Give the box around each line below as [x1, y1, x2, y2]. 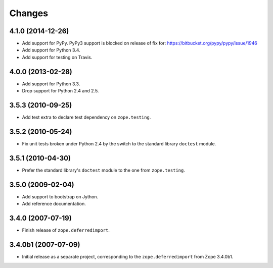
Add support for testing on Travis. [22, 54, 93, 60]
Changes [9, 8, 48, 19]
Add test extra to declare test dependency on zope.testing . [22, 114, 151, 121]
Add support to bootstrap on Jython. [22, 193, 99, 199]
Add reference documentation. [22, 201, 86, 207]
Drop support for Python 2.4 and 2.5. [22, 88, 99, 94]
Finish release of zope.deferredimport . [22, 227, 110, 233]
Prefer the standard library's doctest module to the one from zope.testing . [22, 167, 186, 173]
